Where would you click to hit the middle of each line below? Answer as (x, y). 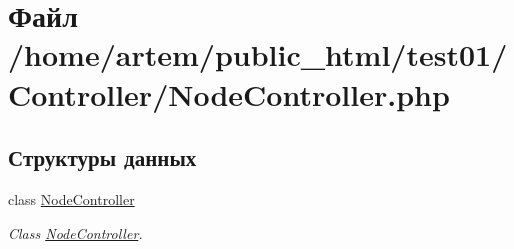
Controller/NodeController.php (229, 93)
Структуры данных (102, 157)
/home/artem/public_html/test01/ (258, 54)
